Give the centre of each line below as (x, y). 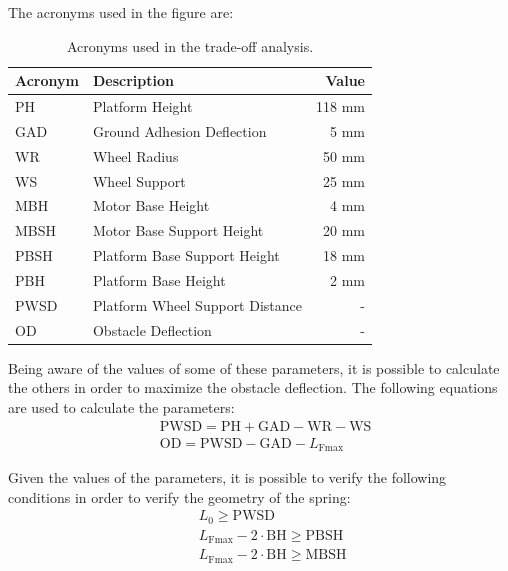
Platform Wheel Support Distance (197, 304)
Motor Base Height (151, 205)
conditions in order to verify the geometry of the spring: (179, 496)
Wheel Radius (135, 155)
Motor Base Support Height (178, 230)
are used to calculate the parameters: (121, 406)
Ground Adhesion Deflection (179, 130)
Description (133, 80)
